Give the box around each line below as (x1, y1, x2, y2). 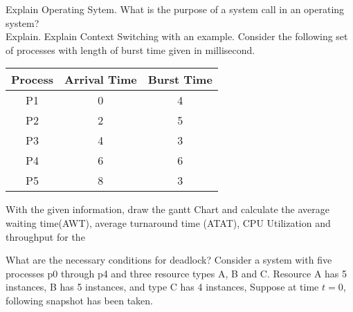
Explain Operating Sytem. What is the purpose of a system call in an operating (6, 2, 345, 16)
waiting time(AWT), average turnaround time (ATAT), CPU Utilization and (6, 215, 331, 230)
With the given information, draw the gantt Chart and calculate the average (6, 202, 330, 217)
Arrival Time (64, 71, 137, 88)
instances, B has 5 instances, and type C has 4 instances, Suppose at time (6, 279, 319, 294)
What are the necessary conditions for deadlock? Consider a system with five (6, 253, 332, 267)
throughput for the (6, 229, 85, 244)
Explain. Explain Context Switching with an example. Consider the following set (6, 29, 348, 44)
